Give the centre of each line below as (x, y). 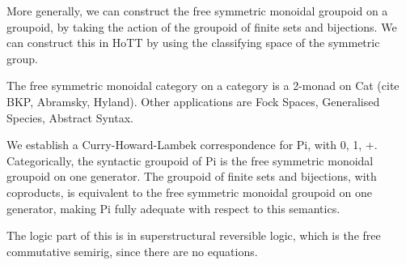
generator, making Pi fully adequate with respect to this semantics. (173, 208)
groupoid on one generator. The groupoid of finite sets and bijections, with (192, 176)
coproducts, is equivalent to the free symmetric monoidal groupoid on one (189, 192)
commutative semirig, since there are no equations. (132, 251)
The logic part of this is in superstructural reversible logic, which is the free (194, 235)
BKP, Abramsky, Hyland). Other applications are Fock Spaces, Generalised (193, 101)
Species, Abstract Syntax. (70, 117)
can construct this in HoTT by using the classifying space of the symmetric (193, 43)
